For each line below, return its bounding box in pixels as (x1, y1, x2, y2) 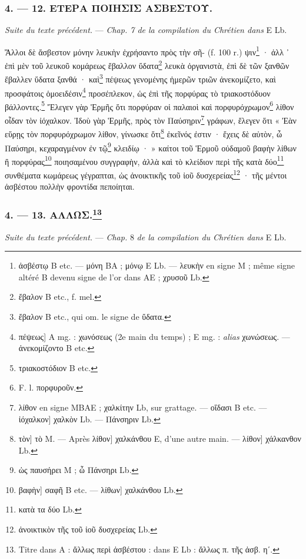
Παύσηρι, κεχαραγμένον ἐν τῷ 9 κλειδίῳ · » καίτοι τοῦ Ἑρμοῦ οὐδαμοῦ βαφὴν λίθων (5, 140, 297, 154)
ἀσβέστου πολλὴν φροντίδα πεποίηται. (5, 180, 135, 193)
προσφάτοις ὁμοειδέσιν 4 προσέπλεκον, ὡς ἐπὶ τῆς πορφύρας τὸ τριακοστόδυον (5, 85, 271, 99)
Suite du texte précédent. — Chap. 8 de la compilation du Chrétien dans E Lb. (5, 230, 287, 243)
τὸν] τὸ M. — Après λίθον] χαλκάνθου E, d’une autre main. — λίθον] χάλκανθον (18, 432, 301, 445)
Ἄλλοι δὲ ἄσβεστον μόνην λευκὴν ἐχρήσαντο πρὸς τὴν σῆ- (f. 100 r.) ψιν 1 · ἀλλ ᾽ (5, 44, 290, 58)
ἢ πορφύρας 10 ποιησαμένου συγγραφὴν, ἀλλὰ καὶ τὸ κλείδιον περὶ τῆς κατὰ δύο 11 (5, 153, 284, 167)
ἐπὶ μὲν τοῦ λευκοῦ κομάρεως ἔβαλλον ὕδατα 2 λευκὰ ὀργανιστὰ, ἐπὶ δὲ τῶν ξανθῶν (5, 58, 290, 71)
